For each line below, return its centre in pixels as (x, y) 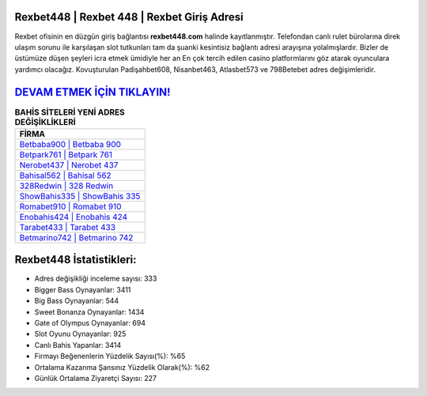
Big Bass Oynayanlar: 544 (77, 301)
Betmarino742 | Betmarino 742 (76, 237)
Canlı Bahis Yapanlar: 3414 (78, 345)
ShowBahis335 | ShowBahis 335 (80, 196)
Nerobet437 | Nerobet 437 (69, 164)
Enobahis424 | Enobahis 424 (74, 217)
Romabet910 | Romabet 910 (70, 206)
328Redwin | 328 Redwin (66, 186)
